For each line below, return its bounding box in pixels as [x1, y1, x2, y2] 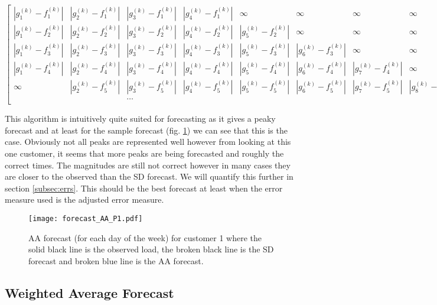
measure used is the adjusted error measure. [5, 193, 164, 206]
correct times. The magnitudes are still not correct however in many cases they [5, 158, 291, 171]
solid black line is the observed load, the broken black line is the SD [28, 243, 274, 255]
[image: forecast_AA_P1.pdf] [28, 214, 143, 223]
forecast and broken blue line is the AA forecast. [28, 254, 204, 267]
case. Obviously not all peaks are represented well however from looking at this [5, 135, 291, 148]
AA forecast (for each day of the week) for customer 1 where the [28, 231, 262, 244]
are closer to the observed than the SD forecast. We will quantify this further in [5, 170, 293, 183]
